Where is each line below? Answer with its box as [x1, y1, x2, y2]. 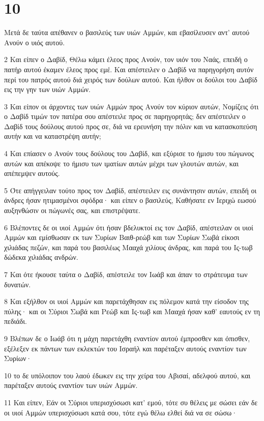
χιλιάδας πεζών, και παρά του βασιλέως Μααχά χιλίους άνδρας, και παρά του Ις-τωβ [4, 242, 253, 252]
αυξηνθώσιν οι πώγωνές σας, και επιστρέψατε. [4, 205, 140, 216]
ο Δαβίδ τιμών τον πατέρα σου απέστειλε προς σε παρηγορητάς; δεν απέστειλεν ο [4, 111, 246, 122]
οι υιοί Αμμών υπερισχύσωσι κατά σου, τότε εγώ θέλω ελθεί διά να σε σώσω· [4, 407, 238, 417]
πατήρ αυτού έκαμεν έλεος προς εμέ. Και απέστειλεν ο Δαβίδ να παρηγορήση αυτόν [4, 64, 254, 74]
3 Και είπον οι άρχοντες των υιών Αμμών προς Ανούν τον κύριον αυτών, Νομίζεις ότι [4, 101, 259, 111]
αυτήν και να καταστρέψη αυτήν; [4, 131, 101, 141]
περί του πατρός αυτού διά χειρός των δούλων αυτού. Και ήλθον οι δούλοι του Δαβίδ [4, 74, 257, 84]
